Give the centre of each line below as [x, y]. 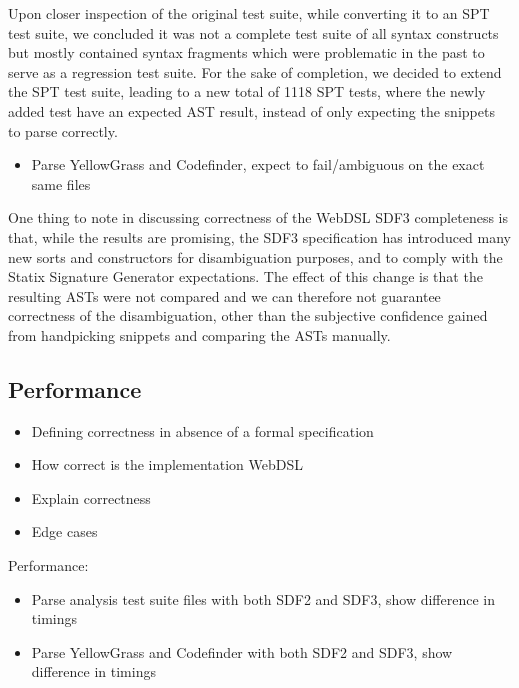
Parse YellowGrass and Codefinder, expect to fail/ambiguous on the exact [258, 164]
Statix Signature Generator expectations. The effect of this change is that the [245, 276]
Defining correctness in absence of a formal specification [202, 430]
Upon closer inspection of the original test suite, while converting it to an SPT [249, 13]
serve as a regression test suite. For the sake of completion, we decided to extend [255, 71]
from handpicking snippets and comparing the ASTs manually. [199, 334]
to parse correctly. [63, 130]
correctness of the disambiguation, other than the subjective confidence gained [248, 315]
